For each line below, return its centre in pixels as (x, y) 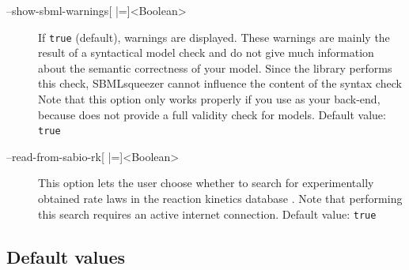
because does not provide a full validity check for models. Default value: (212, 114)
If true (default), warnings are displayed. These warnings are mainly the (214, 37)
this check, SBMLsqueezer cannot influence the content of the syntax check (220, 83)
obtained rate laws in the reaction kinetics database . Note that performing (220, 199)
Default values (66, 256)
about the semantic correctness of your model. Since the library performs (215, 67)
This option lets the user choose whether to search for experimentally (206, 183)
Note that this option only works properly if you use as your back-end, (209, 99)
